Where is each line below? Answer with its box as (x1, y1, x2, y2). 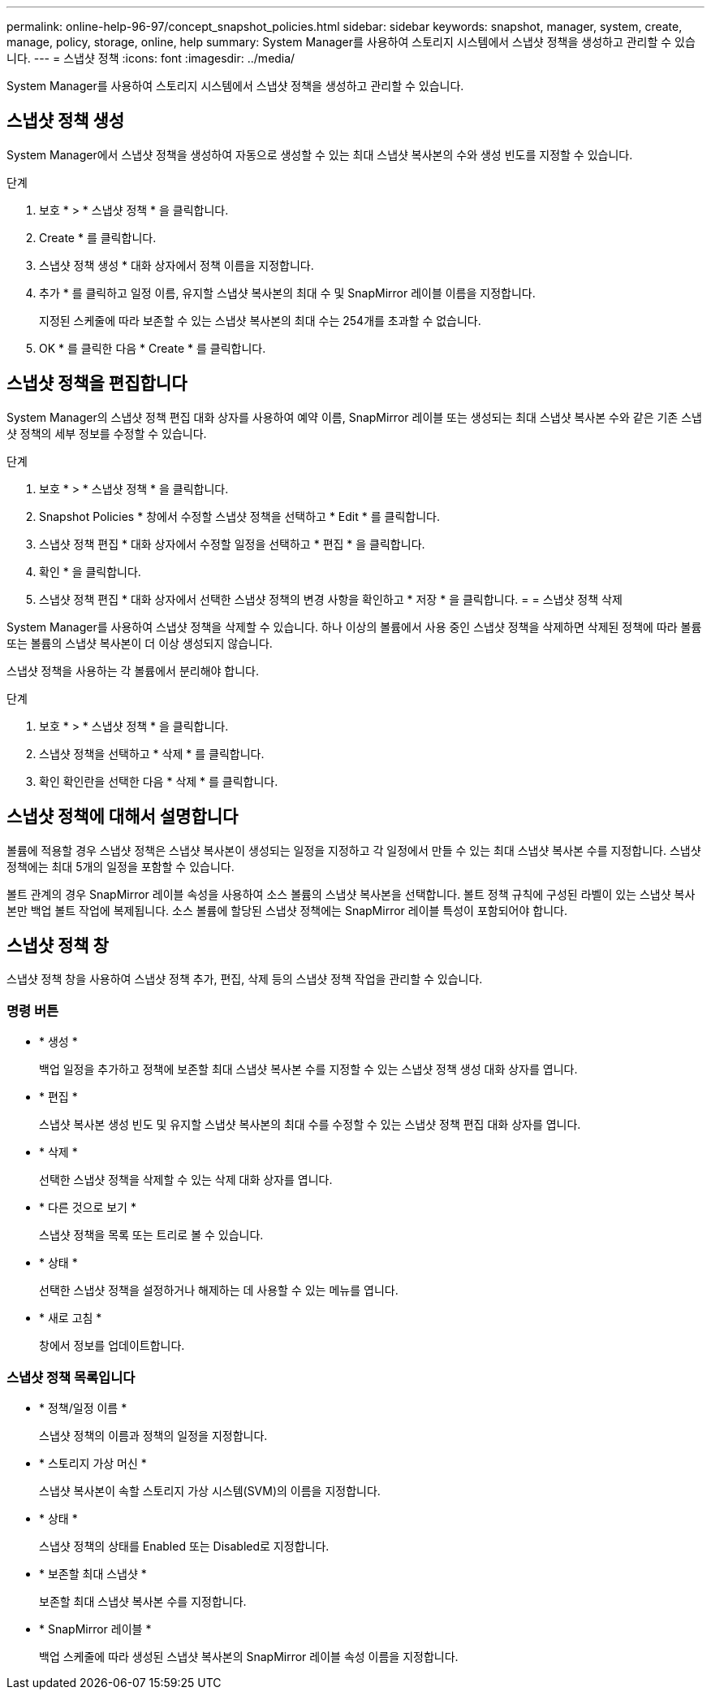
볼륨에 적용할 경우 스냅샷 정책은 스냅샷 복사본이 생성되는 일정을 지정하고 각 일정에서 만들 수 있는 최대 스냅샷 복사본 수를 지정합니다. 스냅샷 (6, 843, 701, 857)
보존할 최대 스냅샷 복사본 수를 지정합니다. (39, 1594, 247, 1608)
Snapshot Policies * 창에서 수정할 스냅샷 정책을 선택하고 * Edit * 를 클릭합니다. (39, 509, 440, 523)
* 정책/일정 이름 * (39, 1400, 127, 1415)
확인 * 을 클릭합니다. (39, 564, 141, 579)
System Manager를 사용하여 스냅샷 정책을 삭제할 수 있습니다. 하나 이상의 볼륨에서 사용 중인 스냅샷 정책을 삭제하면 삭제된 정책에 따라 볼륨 (6, 619, 702, 634)
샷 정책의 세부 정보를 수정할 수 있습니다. (6, 426, 207, 440)
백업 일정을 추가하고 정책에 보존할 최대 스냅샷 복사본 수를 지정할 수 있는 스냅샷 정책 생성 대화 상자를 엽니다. (39, 1062, 578, 1077)
